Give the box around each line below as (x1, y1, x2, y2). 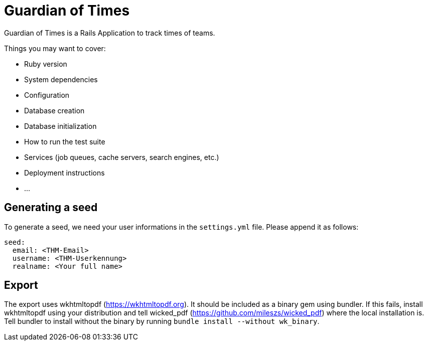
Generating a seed (4, 201, 98, 214)
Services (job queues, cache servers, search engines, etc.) (24, 152, 219, 161)
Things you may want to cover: (4, 44, 106, 53)
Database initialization (24, 121, 97, 130)
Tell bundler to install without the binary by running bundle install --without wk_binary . (4, 317, 320, 326)
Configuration (24, 90, 70, 99)
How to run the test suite (24, 137, 105, 146)
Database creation (24, 106, 85, 115)
